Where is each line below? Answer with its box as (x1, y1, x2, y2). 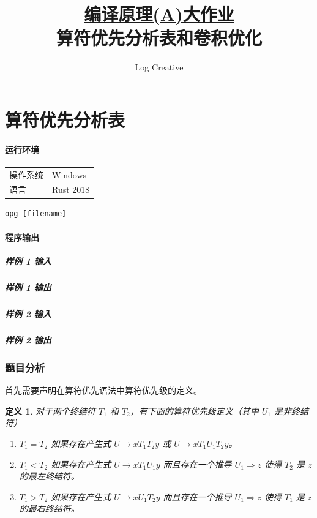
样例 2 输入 (5, 307, 51, 320)
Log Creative (135, 61, 184, 73)
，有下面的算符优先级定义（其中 (130, 404, 259, 417)
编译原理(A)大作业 (84, 1, 234, 26)
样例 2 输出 (5, 333, 51, 346)
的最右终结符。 (19, 502, 80, 515)
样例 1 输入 (5, 254, 51, 267)
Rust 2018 (52, 183, 90, 196)
